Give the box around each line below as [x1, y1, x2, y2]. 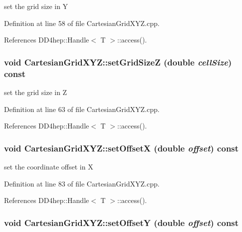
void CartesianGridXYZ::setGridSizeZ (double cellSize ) [4, 55, 232, 68]
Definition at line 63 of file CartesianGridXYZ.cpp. [4, 103, 160, 114]
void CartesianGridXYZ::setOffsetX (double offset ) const [4, 141, 239, 154]
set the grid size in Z [4, 86, 67, 97]
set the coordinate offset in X [4, 161, 93, 171]
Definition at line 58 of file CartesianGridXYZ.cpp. [4, 17, 160, 28]
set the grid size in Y [4, 1, 68, 11]
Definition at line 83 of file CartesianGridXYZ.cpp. [4, 178, 160, 188]
